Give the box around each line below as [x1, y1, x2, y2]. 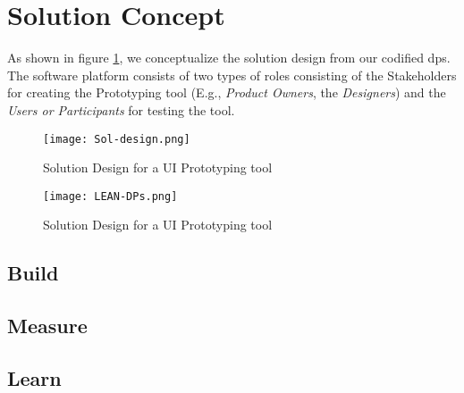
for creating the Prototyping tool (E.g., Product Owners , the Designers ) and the [7, 83, 446, 102]
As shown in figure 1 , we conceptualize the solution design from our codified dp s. [7, 48, 451, 67]
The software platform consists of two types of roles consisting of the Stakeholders [7, 65, 457, 84]
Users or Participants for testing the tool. [7, 100, 235, 119]
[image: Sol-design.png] [43, 132, 190, 146]
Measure [7, 312, 88, 339]
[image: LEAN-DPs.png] [43, 189, 178, 203]
